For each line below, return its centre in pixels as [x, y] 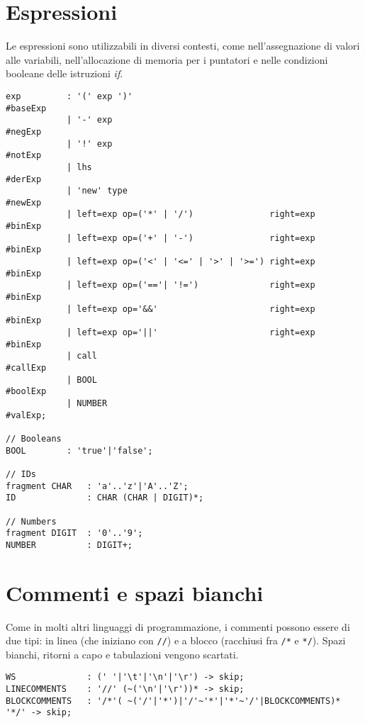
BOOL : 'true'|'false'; [79, 450]
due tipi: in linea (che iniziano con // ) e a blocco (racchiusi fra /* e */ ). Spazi [176, 640]
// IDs [21, 474]
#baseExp [26, 108]
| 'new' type [97, 191]
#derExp [24, 179]
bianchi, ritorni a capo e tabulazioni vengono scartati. [122, 654]
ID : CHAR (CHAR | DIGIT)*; [105, 498]
